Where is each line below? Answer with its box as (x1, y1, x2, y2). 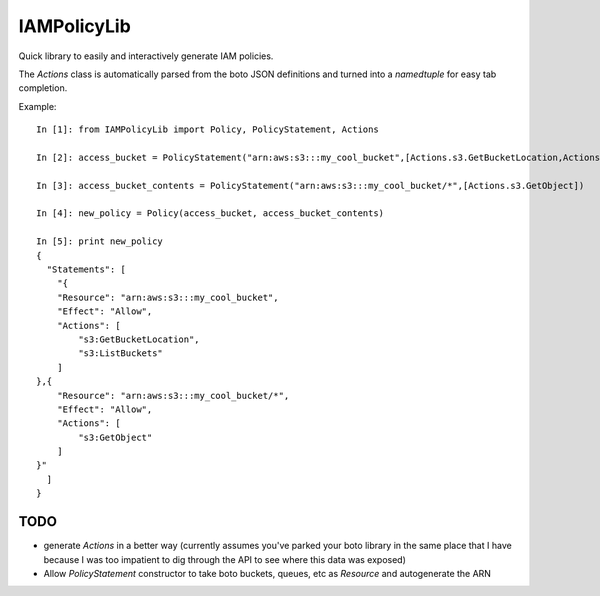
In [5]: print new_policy (36, 236, 164, 247)
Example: (18, 100, 57, 112)
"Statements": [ (46, 264, 127, 275)
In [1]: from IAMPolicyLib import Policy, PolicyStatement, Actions (36, 124, 379, 135)
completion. (18, 82, 68, 94)
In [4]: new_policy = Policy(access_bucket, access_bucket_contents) (36, 208, 385, 219)
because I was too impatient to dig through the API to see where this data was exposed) (43, 553, 407, 565)
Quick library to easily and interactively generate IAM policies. (18, 50, 274, 62)
